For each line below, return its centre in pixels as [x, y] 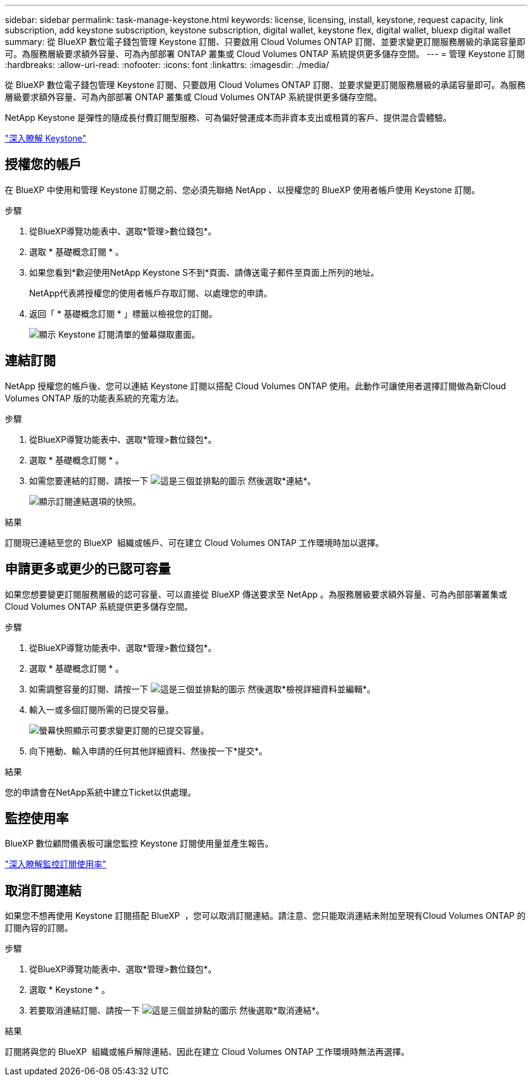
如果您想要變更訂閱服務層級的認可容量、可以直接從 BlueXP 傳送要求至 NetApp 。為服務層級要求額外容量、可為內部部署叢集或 [256, 594]
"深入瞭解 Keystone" [46, 138]
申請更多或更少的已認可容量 [88, 569]
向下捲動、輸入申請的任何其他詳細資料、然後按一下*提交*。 [148, 751]
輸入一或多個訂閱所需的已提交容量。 [101, 709]
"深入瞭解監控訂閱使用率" [56, 864]
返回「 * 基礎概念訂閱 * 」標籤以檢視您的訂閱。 [123, 313]
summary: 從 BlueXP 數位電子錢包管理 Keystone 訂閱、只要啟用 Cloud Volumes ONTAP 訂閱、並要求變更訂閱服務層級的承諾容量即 [265, 42]
